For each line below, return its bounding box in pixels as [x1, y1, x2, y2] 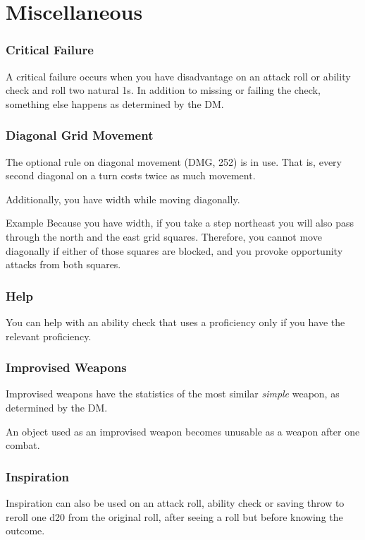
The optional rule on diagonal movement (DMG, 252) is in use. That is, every [6, 154, 342, 169]
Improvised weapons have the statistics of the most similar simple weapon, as [6, 386, 340, 401]
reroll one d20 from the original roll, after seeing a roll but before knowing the [6, 509, 343, 524]
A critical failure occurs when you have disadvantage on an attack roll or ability [6, 68, 351, 83]
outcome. [6, 523, 45, 538]
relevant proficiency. [6, 328, 92, 343]
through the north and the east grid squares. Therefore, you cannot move [6, 229, 322, 244]
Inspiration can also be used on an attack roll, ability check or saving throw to [6, 495, 345, 510]
